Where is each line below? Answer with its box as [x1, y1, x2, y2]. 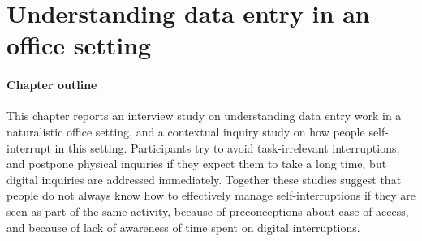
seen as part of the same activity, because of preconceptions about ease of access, [6, 202, 409, 219]
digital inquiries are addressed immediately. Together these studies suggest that [6, 170, 402, 187]
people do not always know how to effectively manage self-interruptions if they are [6, 187, 416, 204]
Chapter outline [6, 76, 97, 93]
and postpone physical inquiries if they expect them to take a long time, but [6, 155, 387, 172]
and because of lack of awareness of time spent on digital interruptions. [6, 218, 360, 235]
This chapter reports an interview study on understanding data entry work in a [6, 107, 402, 124]
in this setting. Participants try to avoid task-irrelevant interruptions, [54, 139, 400, 156]
